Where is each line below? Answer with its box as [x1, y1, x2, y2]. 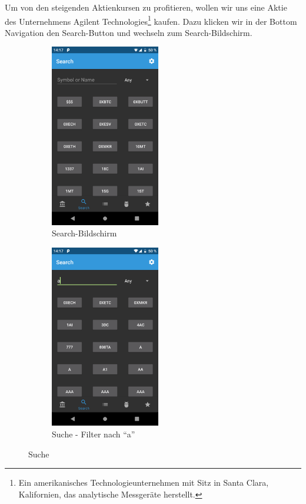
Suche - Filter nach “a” [52, 427, 135, 440]
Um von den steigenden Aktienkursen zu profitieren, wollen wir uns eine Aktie [5, 1, 287, 13]
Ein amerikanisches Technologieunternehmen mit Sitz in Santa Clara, [18, 476, 269, 489]
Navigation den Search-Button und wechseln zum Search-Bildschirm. [5, 26, 252, 38]
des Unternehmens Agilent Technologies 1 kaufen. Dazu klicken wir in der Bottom [5, 13, 297, 27]
